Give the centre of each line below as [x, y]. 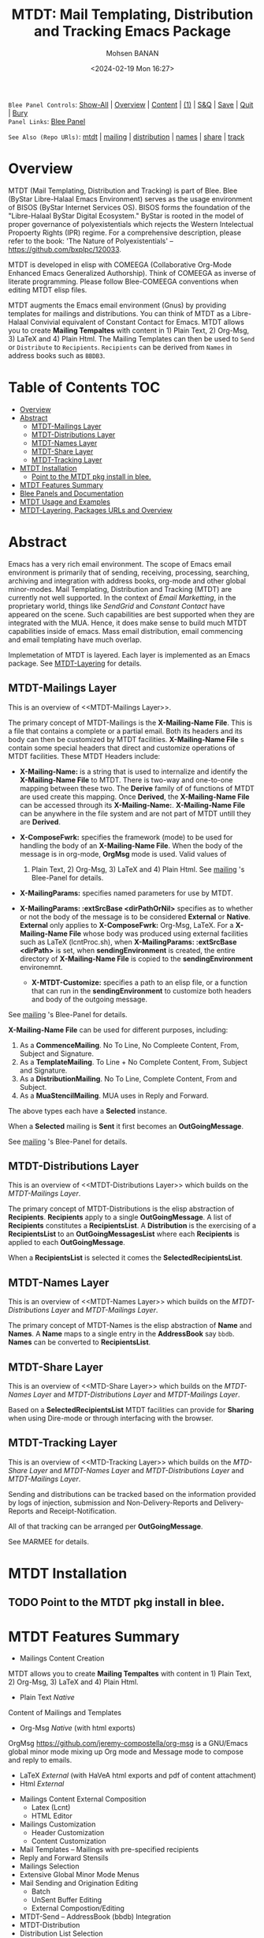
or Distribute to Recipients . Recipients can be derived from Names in [120, 347]
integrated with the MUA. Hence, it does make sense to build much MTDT [128, 623]
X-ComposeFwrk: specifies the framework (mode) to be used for [126, 837]
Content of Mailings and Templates [65, 1713]
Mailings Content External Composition [83, 1799]
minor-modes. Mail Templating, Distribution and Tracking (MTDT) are [120, 589]
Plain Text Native [47, 1698]
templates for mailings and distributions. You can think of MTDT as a [119, 313]
